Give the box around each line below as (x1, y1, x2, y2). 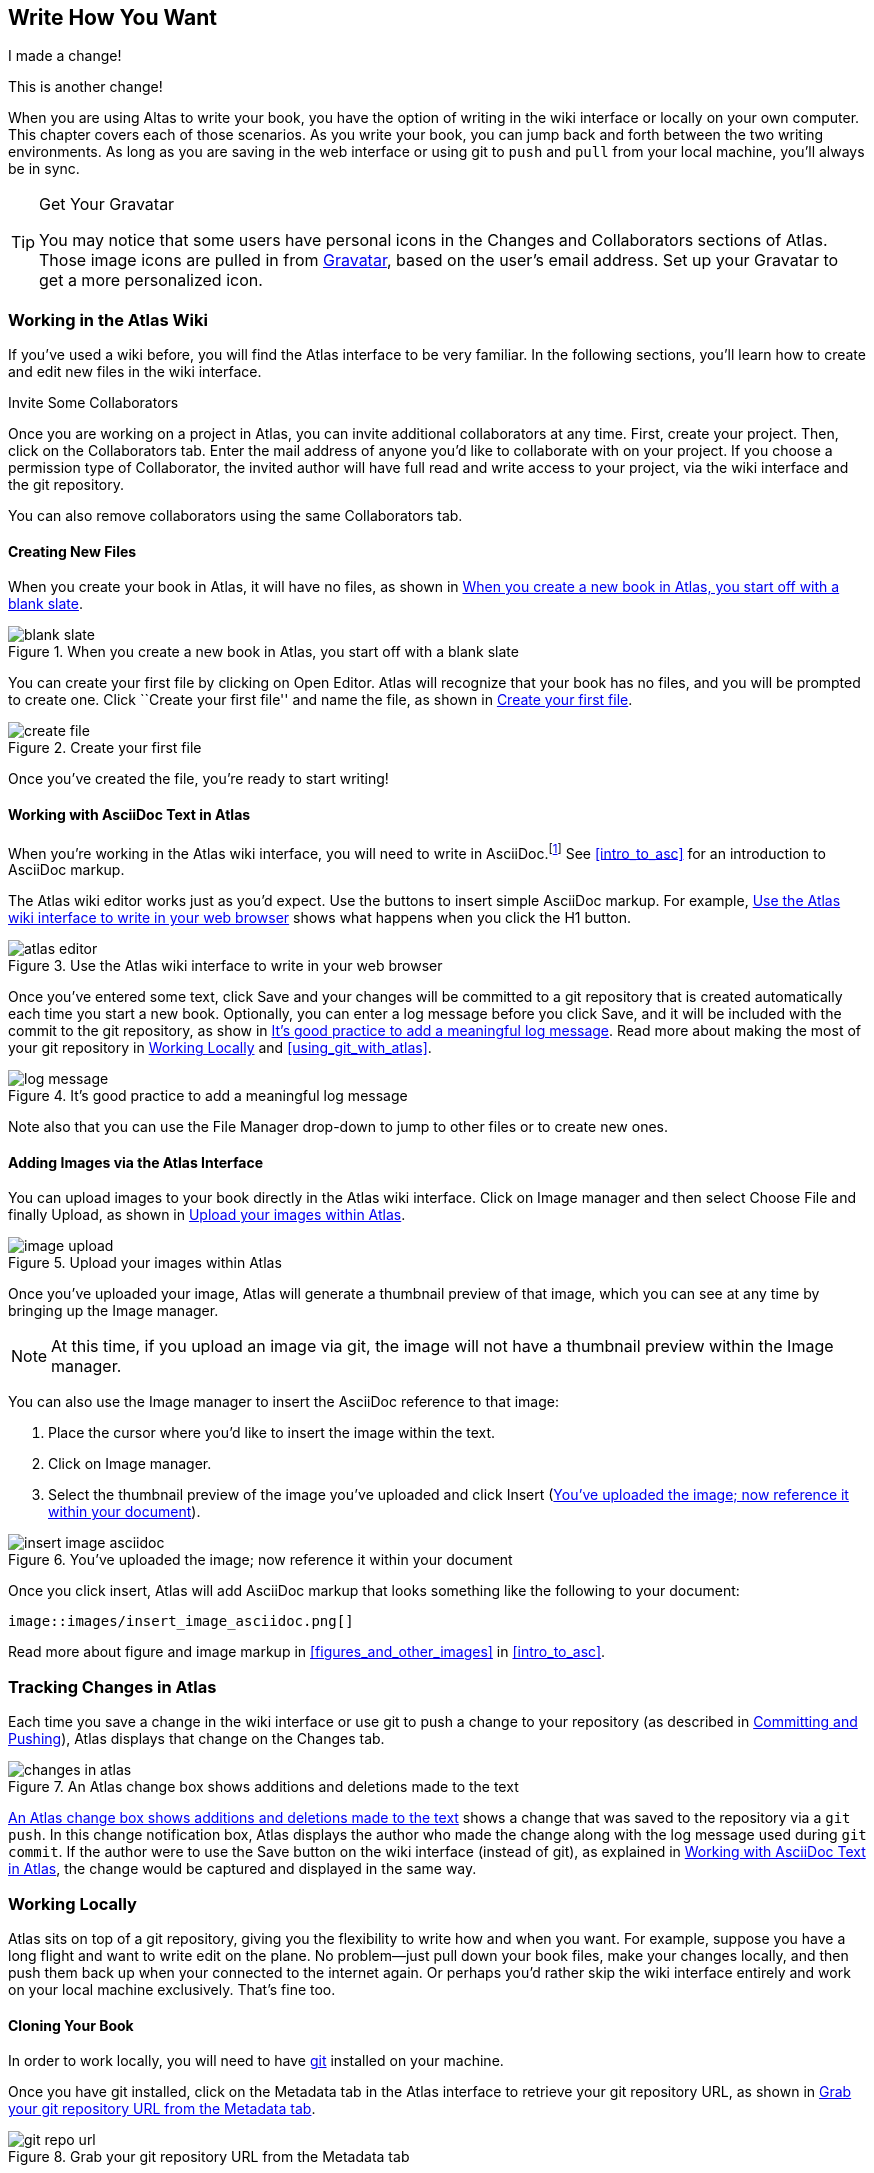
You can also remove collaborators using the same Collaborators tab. (8, 507, 463, 525)
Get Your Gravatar (39, 194, 175, 215)
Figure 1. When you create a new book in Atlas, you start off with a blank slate (8, 643, 519, 661)
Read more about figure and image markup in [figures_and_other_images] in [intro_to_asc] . (8, 1643, 606, 1661)
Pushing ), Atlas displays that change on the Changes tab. (8, 1730, 385, 1748)
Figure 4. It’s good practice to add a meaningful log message (8, 1087, 408, 1105)
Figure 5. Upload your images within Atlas (8, 1254, 282, 1272)
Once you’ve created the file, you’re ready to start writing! (8, 770, 389, 788)
